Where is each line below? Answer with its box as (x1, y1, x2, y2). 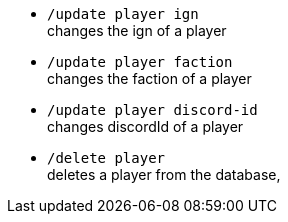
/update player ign (47, 6, 199, 22)
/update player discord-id (47, 102, 258, 118)
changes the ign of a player (47, 22, 227, 39)
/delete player (47, 150, 166, 166)
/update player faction (47, 54, 233, 70)
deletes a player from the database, (47, 166, 281, 183)
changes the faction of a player (47, 70, 252, 87)
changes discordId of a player (47, 118, 244, 135)
